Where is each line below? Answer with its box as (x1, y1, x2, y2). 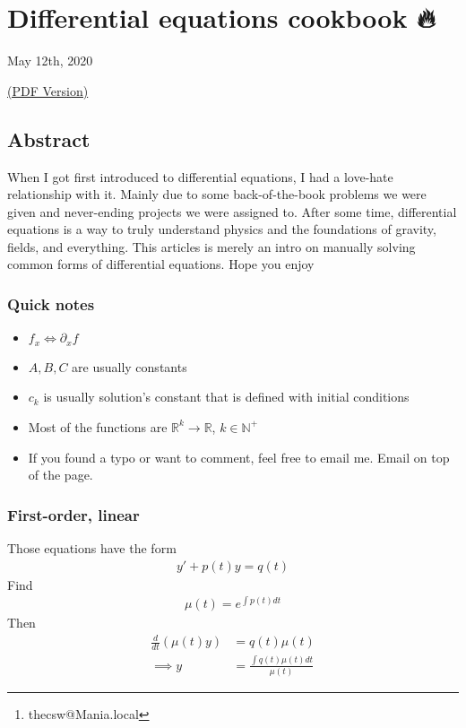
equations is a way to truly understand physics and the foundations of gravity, (7, 220, 436, 238)
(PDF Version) (7, 81, 89, 100)
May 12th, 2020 (7, 51, 93, 70)
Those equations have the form (7, 538, 177, 557)
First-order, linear (7, 503, 140, 525)
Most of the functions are (28, 417, 168, 436)
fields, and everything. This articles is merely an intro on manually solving (7, 237, 416, 256)
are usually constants (72, 357, 187, 376)
